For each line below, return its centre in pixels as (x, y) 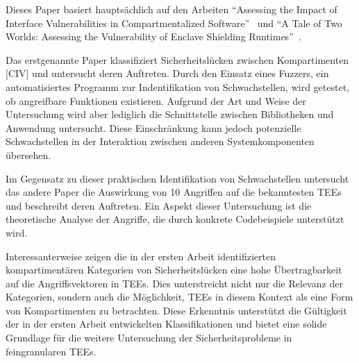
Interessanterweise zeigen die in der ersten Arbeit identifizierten (141, 256)
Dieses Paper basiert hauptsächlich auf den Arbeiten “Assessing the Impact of (172, 9)
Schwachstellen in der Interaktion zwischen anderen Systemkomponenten (160, 141)
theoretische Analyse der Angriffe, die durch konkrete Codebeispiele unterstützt (175, 219)
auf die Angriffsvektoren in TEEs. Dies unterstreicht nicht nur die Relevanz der (174, 283)
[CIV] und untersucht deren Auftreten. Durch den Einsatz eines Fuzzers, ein (167, 73)
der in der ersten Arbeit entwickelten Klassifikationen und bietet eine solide (166, 324)
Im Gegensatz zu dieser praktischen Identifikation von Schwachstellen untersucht (177, 178)
